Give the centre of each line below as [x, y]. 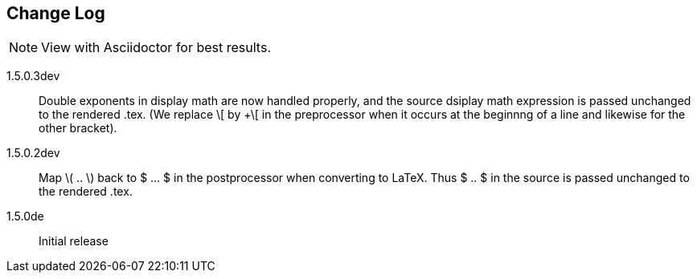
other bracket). [78, 128]
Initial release [74, 241]
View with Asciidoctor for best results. [156, 48]
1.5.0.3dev [33, 76]
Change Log [56, 13]
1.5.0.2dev [33, 153]
